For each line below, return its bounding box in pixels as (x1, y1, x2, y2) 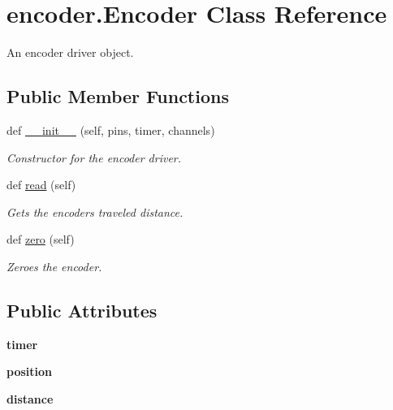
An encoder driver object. (6, 44, 134, 61)
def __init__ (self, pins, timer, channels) (6, 121, 215, 138)
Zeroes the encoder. (6, 257, 102, 274)
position (6, 363, 52, 380)
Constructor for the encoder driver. (6, 149, 182, 166)
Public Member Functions (6, 84, 229, 109)
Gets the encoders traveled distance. (6, 203, 184, 220)
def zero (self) (6, 231, 75, 248)
